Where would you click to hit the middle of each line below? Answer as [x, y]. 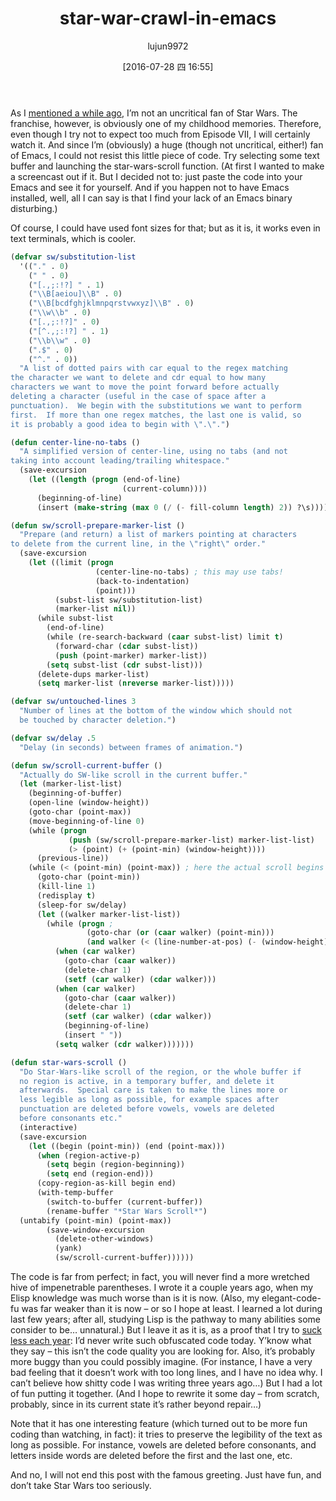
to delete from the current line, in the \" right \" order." [138, 544]
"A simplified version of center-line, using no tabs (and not [153, 452]
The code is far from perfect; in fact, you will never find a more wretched [160, 1277]
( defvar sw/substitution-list [73, 257]
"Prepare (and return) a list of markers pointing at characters [158, 535]
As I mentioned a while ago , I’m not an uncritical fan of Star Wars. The [154, 113]
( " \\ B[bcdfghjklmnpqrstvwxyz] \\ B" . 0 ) [111, 303]
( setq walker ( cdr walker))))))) [124, 1044]
